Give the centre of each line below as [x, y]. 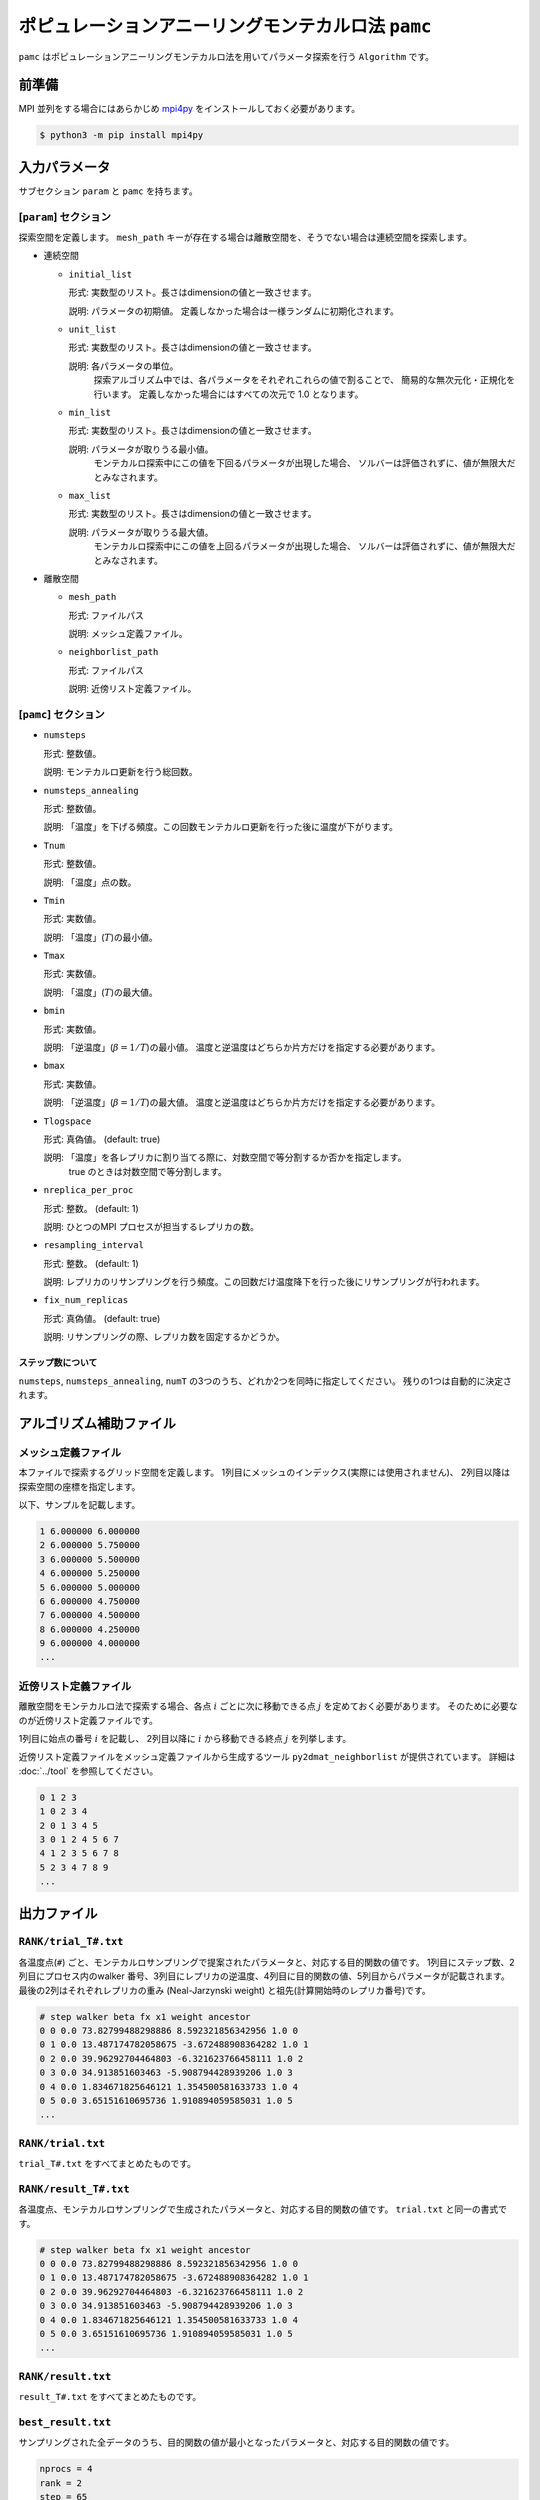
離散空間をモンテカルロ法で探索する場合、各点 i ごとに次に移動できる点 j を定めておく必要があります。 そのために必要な [268, 1706]
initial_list [100, 274]
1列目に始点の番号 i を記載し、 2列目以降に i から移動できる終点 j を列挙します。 [185, 1738]
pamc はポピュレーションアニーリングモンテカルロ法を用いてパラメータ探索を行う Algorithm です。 [226, 56]
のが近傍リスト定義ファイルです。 [88, 1720]
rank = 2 [61, 2483]
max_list [90, 495]
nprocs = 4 [66, 2469]
